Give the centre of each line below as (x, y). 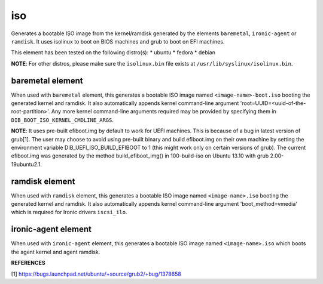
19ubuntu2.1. (26, 164)
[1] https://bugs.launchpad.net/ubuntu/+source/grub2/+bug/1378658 (96, 274)
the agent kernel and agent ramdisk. (56, 252)
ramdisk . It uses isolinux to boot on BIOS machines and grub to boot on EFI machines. (118, 41)
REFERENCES (28, 263)
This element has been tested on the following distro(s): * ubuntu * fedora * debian (113, 53)
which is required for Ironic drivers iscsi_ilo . (69, 212)
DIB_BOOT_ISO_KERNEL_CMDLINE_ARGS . (62, 120)
